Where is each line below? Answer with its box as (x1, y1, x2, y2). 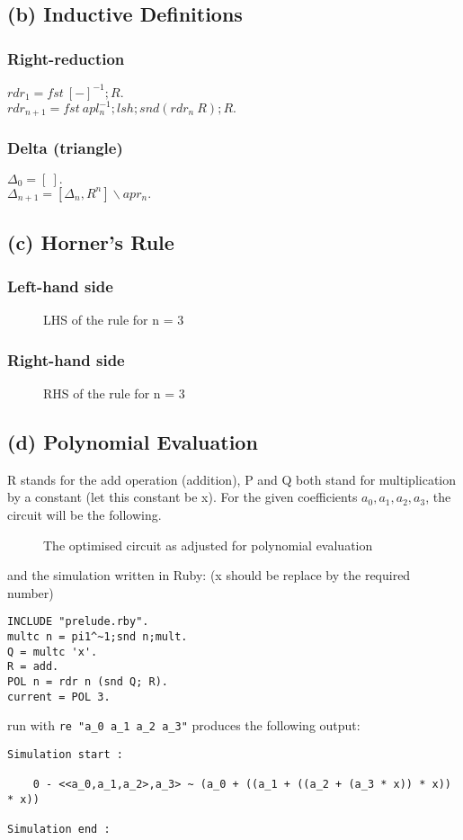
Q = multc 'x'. (7, 645, 98, 658)
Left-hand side (7, 274, 113, 297)
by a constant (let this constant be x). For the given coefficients (7, 487, 358, 506)
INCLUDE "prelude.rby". (7, 615, 149, 629)
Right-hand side (7, 348, 125, 371)
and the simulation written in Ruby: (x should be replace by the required (7, 566, 411, 585)
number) (7, 583, 54, 602)
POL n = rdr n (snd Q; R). (7, 675, 168, 688)
